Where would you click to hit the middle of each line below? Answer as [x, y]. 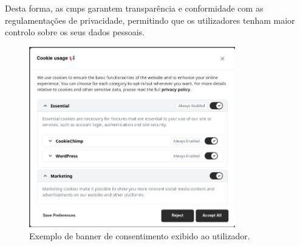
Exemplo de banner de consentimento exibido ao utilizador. [140, 235]
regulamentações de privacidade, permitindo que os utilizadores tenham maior [150, 20]
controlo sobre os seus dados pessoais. [75, 32]
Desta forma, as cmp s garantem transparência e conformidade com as [134, 8]
